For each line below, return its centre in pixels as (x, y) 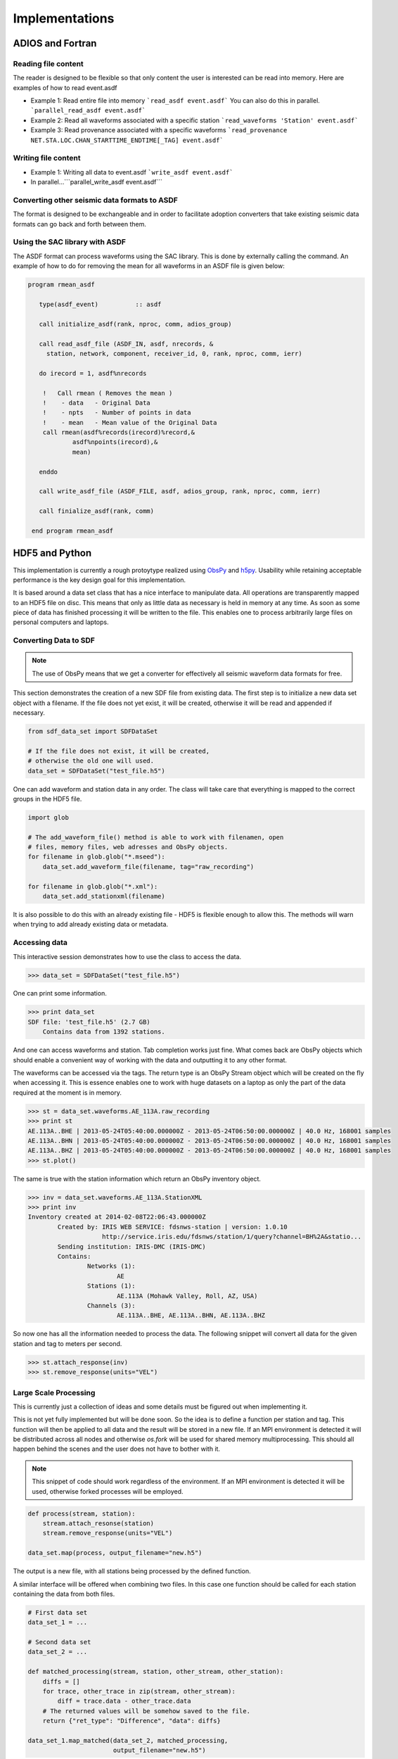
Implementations (64, 18)
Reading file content (48, 63)
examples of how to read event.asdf (65, 87)
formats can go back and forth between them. (80, 224)
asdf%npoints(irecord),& (115, 442)
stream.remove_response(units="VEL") (108, 1533)
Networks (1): (111, 1266)
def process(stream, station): (82, 1513)
